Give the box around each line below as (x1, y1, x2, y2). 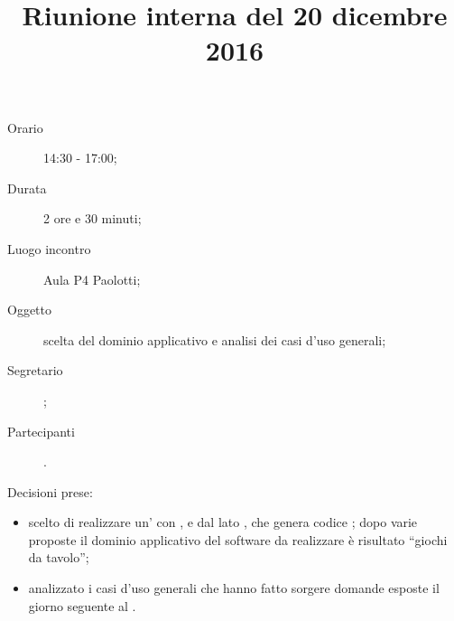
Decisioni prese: (7, 482, 93, 501)
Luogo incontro (7, 239, 91, 258)
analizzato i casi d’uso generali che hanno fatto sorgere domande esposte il (28, 579, 440, 597)
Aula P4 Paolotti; (43, 269, 141, 288)
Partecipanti (7, 421, 75, 440)
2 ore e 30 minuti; (43, 209, 142, 228)
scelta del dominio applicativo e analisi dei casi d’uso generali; (43, 330, 386, 349)
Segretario (7, 361, 63, 380)
